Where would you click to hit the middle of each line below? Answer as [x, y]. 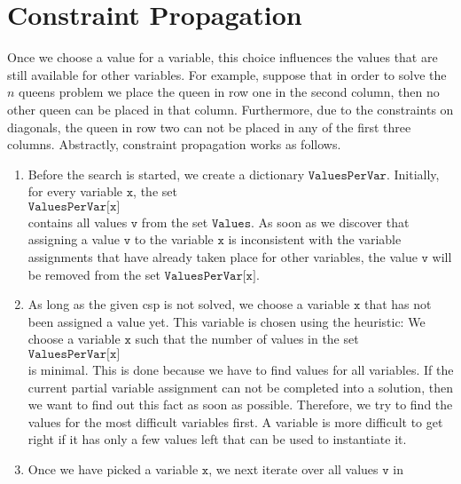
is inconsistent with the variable [315, 239]
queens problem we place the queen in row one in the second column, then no [229, 92]
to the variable [174, 239]
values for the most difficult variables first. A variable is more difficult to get [235, 421]
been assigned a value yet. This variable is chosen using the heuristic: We [227, 321]
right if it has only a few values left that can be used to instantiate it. [217, 439]
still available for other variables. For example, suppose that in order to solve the [227, 74]
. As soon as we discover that [330, 222]
